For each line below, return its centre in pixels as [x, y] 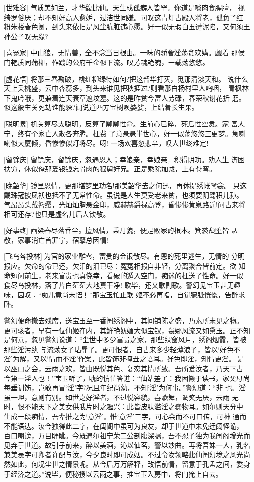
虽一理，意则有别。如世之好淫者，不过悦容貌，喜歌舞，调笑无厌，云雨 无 [121, 397]
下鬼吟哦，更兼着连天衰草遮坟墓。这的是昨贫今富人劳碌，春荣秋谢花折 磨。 [125, 97]
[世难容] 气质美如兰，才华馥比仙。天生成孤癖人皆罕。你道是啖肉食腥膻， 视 [125, 7]
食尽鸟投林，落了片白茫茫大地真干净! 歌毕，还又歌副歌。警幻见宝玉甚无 [119, 285]
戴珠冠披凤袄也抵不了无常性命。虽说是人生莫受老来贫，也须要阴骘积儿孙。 [124, 195]
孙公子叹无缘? [26, 36]
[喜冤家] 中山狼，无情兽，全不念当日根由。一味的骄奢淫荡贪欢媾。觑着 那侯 [125, 52]
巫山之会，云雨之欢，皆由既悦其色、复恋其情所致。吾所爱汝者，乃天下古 [127, 368]
